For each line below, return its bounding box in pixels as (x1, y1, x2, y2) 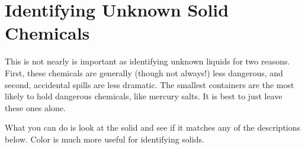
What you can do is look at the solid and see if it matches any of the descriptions (5, 121, 301, 134)
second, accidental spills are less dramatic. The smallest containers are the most (5, 78, 294, 90)
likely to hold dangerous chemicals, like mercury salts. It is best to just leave (5, 90, 282, 102)
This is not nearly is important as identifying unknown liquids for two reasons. (5, 55, 290, 67)
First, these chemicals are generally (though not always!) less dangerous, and (5, 66, 283, 79)
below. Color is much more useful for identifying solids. (5, 132, 204, 145)
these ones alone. (5, 101, 66, 114)
